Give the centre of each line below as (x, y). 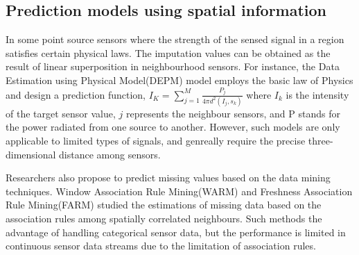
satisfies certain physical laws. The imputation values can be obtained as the (168, 52)
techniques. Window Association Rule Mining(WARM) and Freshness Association (179, 191)
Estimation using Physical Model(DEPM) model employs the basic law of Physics (179, 80)
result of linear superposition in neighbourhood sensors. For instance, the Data (173, 66)
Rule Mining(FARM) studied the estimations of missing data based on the (164, 205)
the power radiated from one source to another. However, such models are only (173, 127)
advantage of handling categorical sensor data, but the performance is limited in (176, 232)
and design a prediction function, (76, 94)
